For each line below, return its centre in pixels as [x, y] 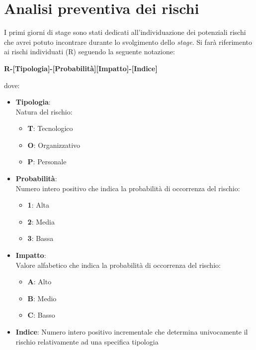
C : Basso [41, 315]
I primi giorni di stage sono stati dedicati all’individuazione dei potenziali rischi [125, 32]
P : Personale [47, 162]
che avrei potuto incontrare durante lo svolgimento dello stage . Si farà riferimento [128, 42]
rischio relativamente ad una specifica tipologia [87, 341]
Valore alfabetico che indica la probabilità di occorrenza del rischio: [118, 265]
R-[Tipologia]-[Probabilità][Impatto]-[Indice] [81, 68]
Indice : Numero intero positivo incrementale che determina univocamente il [132, 332]
